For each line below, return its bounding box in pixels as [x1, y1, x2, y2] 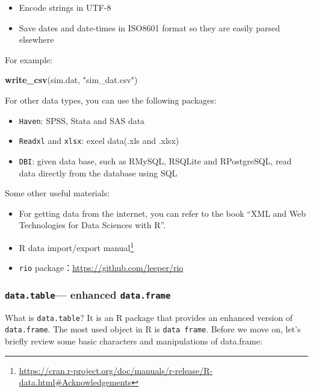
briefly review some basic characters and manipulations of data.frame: [5, 334, 262, 347]
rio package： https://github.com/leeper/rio [19, 261, 184, 274]
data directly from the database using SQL [19, 166, 178, 179]
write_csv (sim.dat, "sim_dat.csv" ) [5, 73, 138, 86]
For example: [5, 53, 53, 66]
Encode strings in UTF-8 [19, 1, 111, 13]
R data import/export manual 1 [19, 239, 134, 254]
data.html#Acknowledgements [19, 376, 132, 388]
